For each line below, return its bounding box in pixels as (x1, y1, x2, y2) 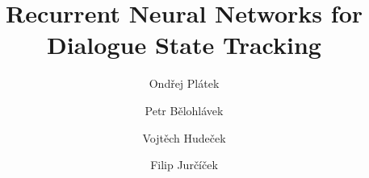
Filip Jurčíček (150, 156, 218, 173)
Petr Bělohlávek (145, 101, 224, 118)
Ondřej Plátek (149, 75, 220, 92)
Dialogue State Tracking (47, 28, 321, 61)
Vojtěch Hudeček (142, 129, 226, 146)
